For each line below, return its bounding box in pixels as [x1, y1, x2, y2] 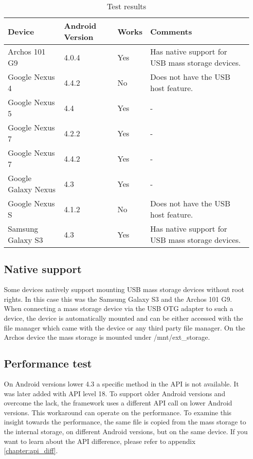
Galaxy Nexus [8, 184, 55, 195]
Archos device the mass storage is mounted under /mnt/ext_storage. [4, 332, 210, 342]
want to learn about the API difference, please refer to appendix [4, 436, 196, 446]
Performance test [4, 356, 92, 371]
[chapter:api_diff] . [4, 445, 58, 456]
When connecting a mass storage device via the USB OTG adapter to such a [4, 303, 234, 313]
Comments [150, 25, 192, 37]
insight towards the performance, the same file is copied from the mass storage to [4, 417, 246, 427]
